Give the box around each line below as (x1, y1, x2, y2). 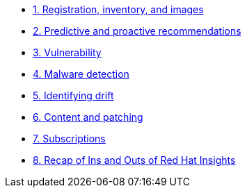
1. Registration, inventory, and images (33, 3, 204, 15)
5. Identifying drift (33, 90, 114, 101)
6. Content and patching (33, 111, 143, 123)
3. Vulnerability (33, 47, 102, 58)
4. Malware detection (33, 68, 129, 80)
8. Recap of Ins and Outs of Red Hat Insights (33, 154, 236, 166)
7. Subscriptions (33, 133, 106, 144)
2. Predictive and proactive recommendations (33, 25, 241, 37)
